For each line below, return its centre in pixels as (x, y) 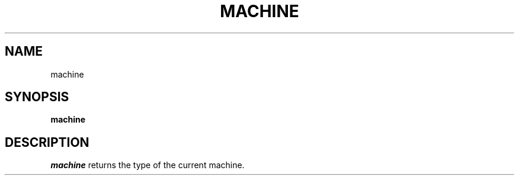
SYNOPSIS (37, 97)
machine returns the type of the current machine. (148, 165)
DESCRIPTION (47, 142)
